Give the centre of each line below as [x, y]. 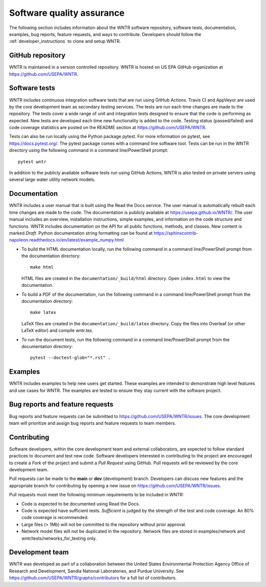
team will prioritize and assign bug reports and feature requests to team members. [93, 423]
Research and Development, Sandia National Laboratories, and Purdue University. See [97, 571]
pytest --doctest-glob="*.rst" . [70, 358]
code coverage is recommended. [55, 518]
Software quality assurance [67, 13]
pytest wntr [32, 162]
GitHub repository [37, 55]
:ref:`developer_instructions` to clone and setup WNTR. [65, 41]
